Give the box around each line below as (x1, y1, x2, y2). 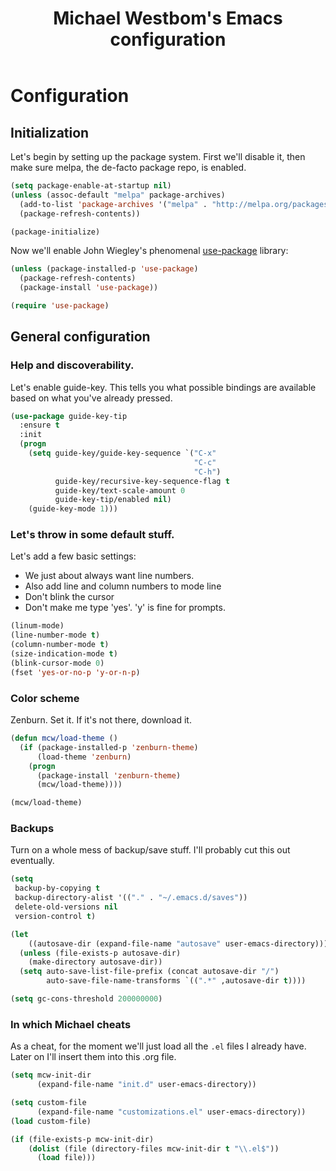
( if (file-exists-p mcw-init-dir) (10, 1134, 155, 1144)
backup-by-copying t (14, 883, 101, 894)
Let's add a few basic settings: (10, 550, 137, 562)
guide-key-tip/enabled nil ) (54, 495, 172, 505)
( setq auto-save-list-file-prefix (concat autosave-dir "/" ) (19, 967, 280, 977)
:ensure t (19, 420, 60, 431)
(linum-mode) (10, 621, 65, 631)
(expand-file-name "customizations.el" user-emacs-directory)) (36, 1107, 307, 1117)
